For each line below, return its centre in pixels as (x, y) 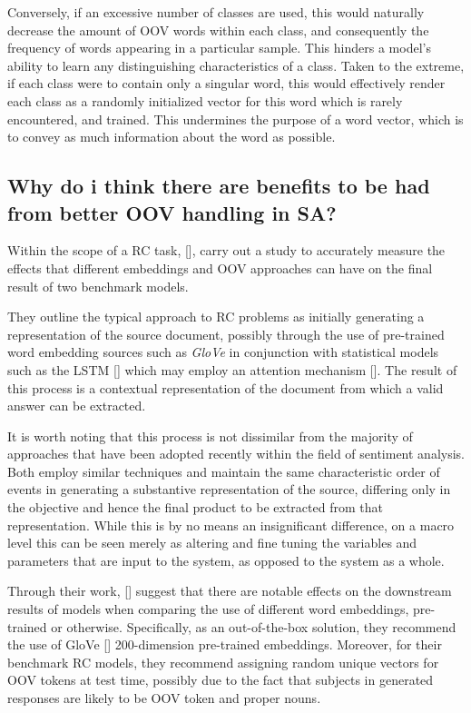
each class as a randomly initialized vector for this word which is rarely (205, 100)
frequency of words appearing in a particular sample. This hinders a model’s (219, 48)
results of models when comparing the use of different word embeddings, (208, 609)
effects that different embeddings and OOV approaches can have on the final (220, 267)
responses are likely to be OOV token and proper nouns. (164, 698)
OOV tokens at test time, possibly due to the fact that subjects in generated (221, 680)
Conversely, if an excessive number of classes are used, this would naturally (216, 12)
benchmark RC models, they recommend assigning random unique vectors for (223, 662)
